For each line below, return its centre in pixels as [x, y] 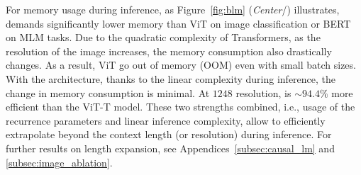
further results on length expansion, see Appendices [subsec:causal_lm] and [170, 148]
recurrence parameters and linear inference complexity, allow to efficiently [166, 120]
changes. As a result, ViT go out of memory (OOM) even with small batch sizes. [181, 65]
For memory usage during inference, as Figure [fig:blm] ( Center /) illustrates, [173, 9]
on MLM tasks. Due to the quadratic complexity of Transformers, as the [163, 37]
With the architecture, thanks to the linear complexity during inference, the [171, 78]
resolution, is [263, 92]
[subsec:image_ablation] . [59, 162]
